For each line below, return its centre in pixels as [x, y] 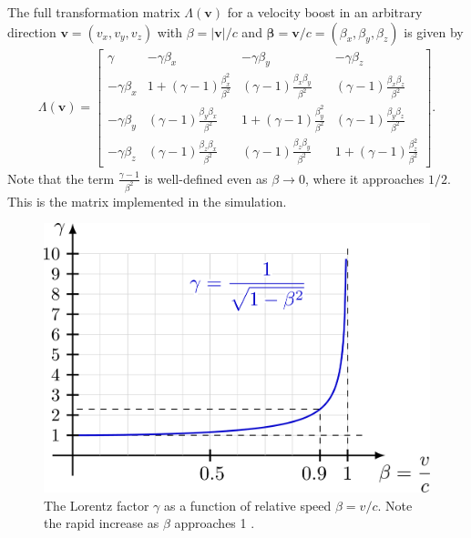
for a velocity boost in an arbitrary [325, 12]
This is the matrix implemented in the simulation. [147, 201]
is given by [434, 31]
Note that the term [61, 178]
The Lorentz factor [97, 505]
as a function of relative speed [247, 505]
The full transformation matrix [94, 12]
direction [32, 31]
